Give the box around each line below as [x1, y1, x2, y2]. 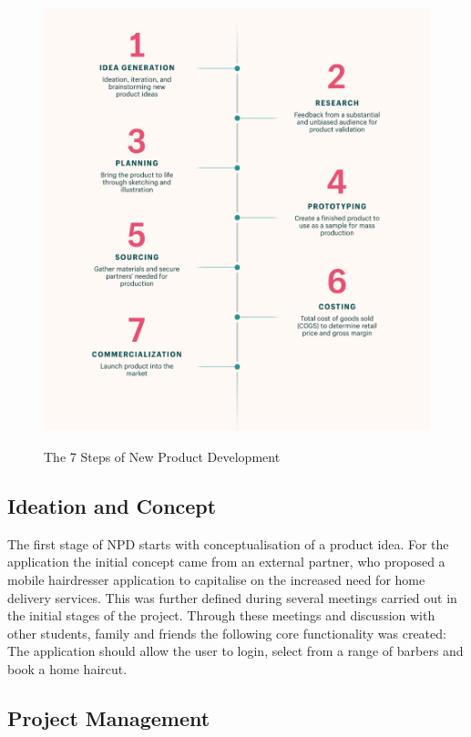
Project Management [7, 703, 210, 732]
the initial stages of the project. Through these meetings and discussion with [7, 606, 435, 625]
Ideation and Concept [7, 491, 217, 519]
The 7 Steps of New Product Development [44, 446, 281, 466]
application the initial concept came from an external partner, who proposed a [7, 552, 445, 571]
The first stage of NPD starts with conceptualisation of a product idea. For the [7, 534, 449, 553]
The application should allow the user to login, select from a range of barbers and [7, 641, 464, 660]
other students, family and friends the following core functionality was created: [7, 623, 446, 642]
